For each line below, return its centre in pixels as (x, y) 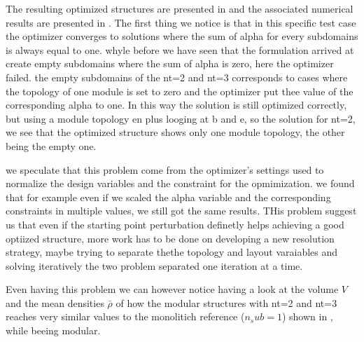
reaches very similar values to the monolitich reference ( (125, 316)
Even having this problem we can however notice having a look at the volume (172, 289)
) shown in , (307, 316)
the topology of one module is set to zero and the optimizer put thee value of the (180, 91)
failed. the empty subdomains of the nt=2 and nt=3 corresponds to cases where (177, 77)
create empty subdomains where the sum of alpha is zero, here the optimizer (170, 63)
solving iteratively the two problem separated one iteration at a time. (154, 265)
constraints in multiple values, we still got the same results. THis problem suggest (181, 211)
